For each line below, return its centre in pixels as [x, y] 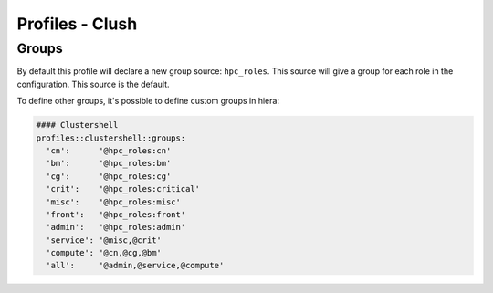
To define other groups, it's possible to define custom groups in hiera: [148, 101]
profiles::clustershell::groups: [111, 138]
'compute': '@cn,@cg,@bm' [104, 253]
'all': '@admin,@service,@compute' [135, 266]
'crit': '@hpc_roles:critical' [123, 189]
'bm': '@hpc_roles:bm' [109, 163]
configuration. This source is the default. [93, 84]
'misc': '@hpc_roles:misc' [114, 202]
